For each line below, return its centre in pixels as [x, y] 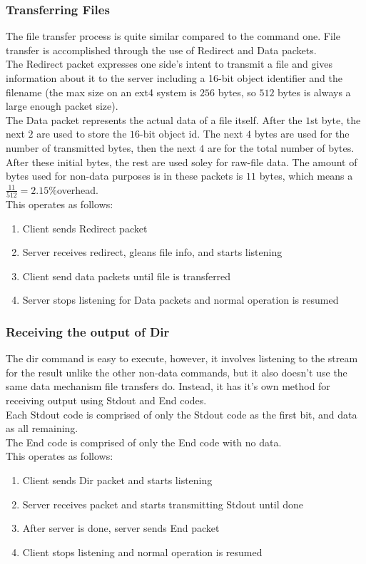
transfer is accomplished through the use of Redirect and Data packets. [161, 50]
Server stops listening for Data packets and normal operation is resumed [181, 300]
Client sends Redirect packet [85, 228]
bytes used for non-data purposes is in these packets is [124, 176]
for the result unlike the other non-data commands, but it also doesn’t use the [177, 372]
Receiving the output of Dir [88, 331]
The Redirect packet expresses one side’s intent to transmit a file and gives [169, 64]
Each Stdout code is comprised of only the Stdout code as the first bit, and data [182, 414]
